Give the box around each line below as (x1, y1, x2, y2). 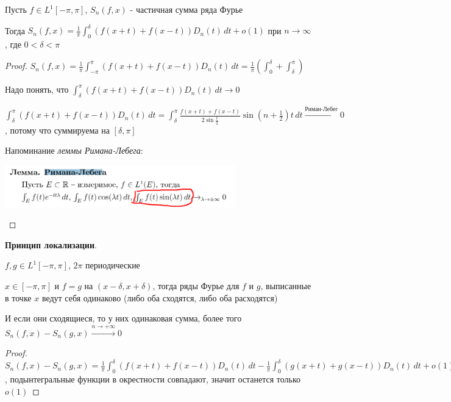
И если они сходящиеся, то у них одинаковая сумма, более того (5, 312, 242, 325)
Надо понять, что (5, 83, 69, 96)
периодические (85, 259, 140, 271)
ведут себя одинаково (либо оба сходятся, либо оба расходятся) (41, 291, 278, 304)
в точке (5, 291, 32, 304)
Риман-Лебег (305, 106, 338, 113)
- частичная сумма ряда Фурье (130, 3, 243, 15)
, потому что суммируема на (5, 123, 110, 136)
